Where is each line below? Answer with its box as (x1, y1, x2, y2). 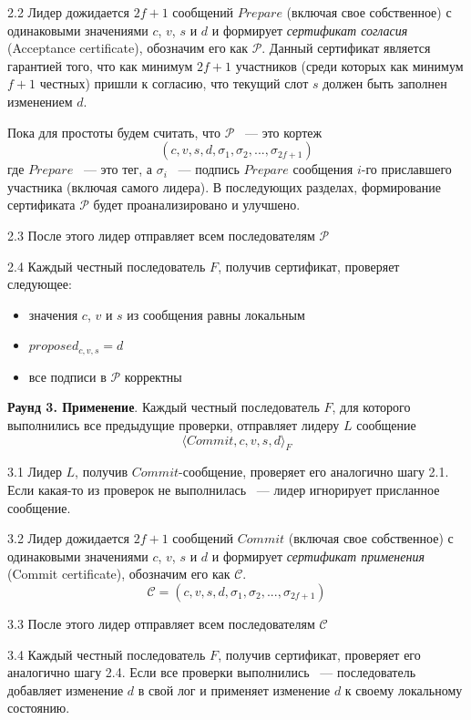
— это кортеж (245, 122, 323, 141)
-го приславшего (361, 159, 452, 179)
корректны (124, 366, 182, 386)
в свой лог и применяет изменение (138, 680, 331, 699)
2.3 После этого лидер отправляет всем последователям (7, 225, 315, 244)
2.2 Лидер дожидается (7, 3, 129, 21)
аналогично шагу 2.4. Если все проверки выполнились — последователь (7, 663, 416, 682)
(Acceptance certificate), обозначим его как (7, 38, 248, 57)
